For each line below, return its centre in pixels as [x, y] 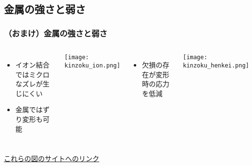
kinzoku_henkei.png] [216, 65]
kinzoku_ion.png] [92, 65]
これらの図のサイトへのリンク [52, 158]
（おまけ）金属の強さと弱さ [56, 33]
